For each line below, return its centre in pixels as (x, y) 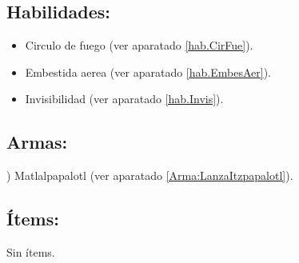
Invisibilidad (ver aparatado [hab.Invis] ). (124, 99)
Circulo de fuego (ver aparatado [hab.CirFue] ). (139, 45)
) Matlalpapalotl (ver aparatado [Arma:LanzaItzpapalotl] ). (150, 175)
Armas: (37, 142)
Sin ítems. (31, 251)
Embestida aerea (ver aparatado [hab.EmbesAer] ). (148, 72)
